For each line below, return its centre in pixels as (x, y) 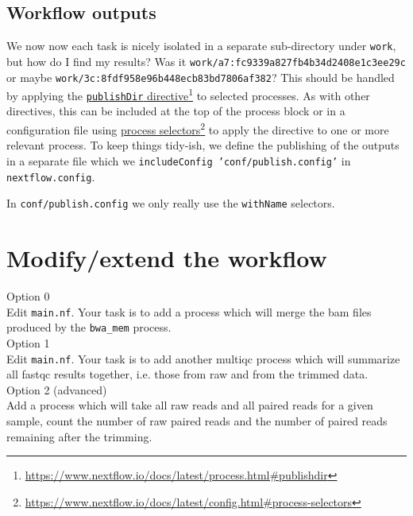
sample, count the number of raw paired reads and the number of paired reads (197, 420)
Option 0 (28, 296)
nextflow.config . (51, 176)
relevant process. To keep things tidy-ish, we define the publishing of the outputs (203, 145)
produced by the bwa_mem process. (89, 327)
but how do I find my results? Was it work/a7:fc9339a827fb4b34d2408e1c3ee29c (206, 61)
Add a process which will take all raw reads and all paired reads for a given (190, 405)
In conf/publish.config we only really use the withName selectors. (171, 203)
